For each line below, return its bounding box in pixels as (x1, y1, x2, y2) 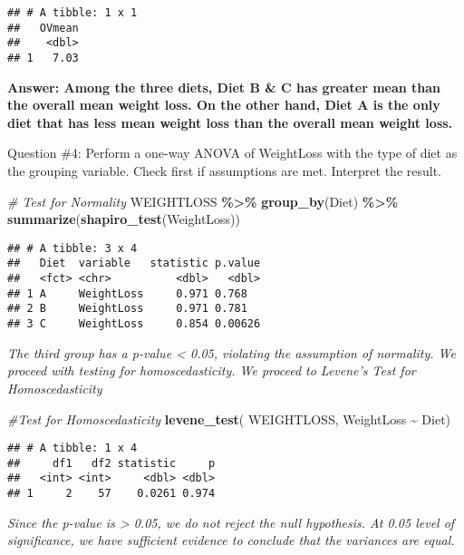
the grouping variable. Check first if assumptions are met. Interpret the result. (7, 161, 441, 180)
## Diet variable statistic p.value (7, 257, 261, 270)
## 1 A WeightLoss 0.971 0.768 (7, 287, 247, 300)
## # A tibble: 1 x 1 (7, 6, 138, 19)
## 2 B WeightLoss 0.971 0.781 (7, 302, 247, 316)
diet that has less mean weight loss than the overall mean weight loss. (7, 112, 453, 131)
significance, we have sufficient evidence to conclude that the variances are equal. (7, 531, 455, 550)
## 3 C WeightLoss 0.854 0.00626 (7, 317, 261, 331)
